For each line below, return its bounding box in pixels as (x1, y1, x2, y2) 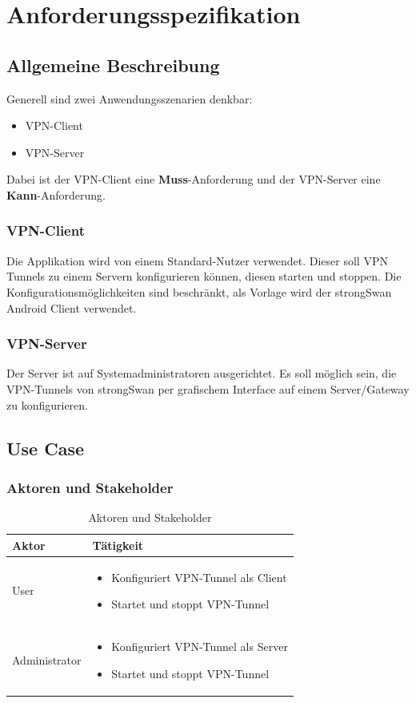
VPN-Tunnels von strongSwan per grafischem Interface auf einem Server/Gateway (6, 380, 410, 397)
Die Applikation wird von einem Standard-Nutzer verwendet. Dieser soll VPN (6, 252, 388, 269)
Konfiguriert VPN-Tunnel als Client (111, 568, 287, 585)
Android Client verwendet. (6, 299, 137, 316)
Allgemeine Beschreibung (6, 52, 220, 77)
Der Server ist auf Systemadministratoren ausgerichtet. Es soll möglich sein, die (6, 365, 397, 382)
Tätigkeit (92, 536, 144, 553)
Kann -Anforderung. (6, 186, 106, 203)
